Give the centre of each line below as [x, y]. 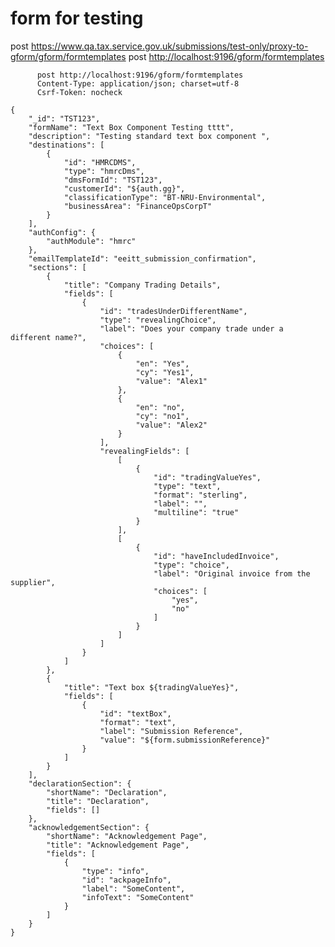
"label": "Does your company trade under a [191, 328]
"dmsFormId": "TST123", [113, 180]
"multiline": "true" [196, 512]
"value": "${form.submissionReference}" [185, 740]
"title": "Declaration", [98, 801]
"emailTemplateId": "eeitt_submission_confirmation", [142, 258]
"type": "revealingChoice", [158, 320]
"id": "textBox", [135, 713]
